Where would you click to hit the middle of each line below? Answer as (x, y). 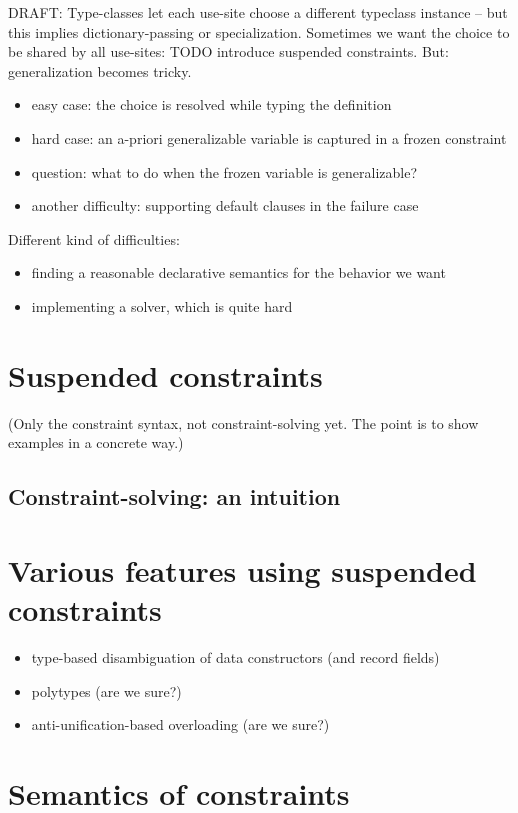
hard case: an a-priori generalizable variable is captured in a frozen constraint (269, 137)
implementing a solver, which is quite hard (162, 305)
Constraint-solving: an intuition (174, 496)
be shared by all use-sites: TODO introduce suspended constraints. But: (228, 51)
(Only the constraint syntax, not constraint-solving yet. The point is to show (243, 422)
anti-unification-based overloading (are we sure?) (180, 724)
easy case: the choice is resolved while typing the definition (211, 104)
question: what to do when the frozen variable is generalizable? (224, 171)
